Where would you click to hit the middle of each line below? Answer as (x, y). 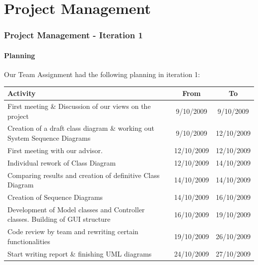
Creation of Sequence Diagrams (55, 197)
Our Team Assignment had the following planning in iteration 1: (102, 74)
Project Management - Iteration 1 (73, 35)
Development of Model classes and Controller (76, 209)
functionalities (29, 241)
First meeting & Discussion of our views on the (79, 106)
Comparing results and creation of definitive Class (84, 175)
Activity (22, 93)
